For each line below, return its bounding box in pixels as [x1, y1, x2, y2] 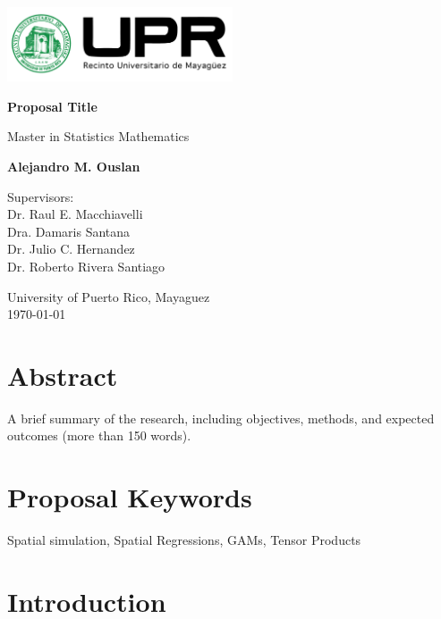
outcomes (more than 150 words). [7, 426, 191, 445]
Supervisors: [7, 187, 74, 205]
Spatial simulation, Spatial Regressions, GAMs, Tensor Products [7, 531, 361, 549]
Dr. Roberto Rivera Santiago [7, 256, 165, 275]
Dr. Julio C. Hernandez [7, 239, 135, 258]
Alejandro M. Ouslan [7, 156, 140, 175]
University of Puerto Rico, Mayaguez [7, 287, 210, 305]
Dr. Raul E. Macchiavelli [7, 205, 143, 223]
